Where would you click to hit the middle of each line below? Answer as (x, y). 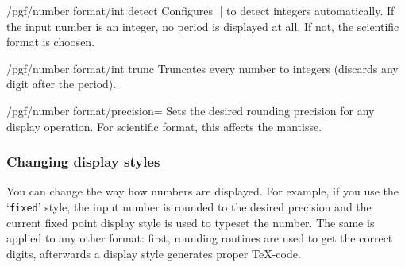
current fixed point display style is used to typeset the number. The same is (191, 222)
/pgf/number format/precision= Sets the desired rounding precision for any (191, 110)
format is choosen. (51, 42)
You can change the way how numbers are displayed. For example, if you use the (203, 191)
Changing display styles (83, 162)
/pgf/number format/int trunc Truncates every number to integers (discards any (202, 68)
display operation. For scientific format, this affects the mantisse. (164, 126)
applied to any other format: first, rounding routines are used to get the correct (200, 238)
